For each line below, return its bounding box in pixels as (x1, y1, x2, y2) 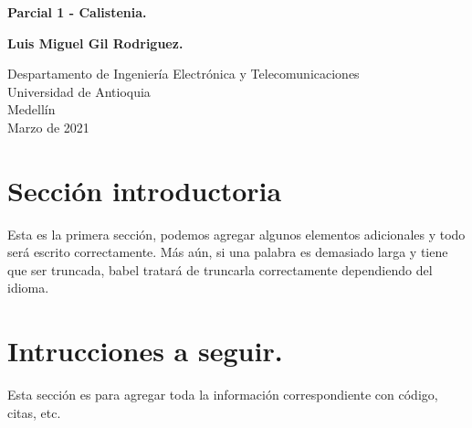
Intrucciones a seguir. (7, 332, 283, 369)
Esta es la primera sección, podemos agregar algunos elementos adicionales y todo (7, 224, 466, 243)
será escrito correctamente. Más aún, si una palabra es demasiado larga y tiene (7, 242, 448, 262)
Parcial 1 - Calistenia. (7, 3, 147, 21)
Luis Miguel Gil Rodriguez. (7, 33, 184, 52)
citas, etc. (7, 402, 61, 422)
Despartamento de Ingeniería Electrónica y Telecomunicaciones (7, 64, 360, 83)
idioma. (7, 278, 49, 297)
